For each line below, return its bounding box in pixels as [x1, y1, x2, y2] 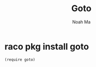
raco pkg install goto [4, 41, 89, 52]
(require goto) [4, 57, 36, 62]
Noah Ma [72, 19, 91, 25]
